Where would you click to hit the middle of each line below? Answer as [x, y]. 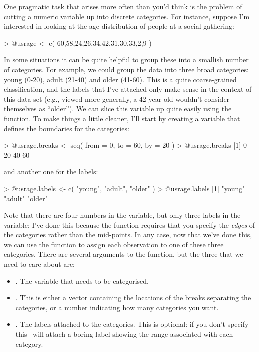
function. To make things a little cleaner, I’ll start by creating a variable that [122, 118]
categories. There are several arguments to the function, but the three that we [124, 254]
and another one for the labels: [51, 172]
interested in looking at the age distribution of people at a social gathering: [119, 26]
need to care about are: [40, 264]
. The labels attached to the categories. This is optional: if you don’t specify [132, 324]
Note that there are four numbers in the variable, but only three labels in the [122, 215]
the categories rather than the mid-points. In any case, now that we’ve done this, [128, 234]
